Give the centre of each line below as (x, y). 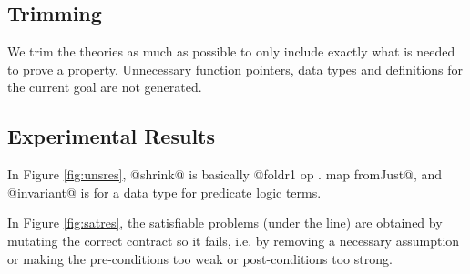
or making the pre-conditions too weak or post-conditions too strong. (200, 258)
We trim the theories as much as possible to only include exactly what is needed (231, 51)
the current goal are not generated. (105, 87)
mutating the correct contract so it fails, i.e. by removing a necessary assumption (234, 240)
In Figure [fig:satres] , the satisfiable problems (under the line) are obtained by (225, 223)
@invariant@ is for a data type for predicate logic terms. (164, 192)
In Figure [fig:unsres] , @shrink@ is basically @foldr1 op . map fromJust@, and (225, 174)
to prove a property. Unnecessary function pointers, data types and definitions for (235, 69)
